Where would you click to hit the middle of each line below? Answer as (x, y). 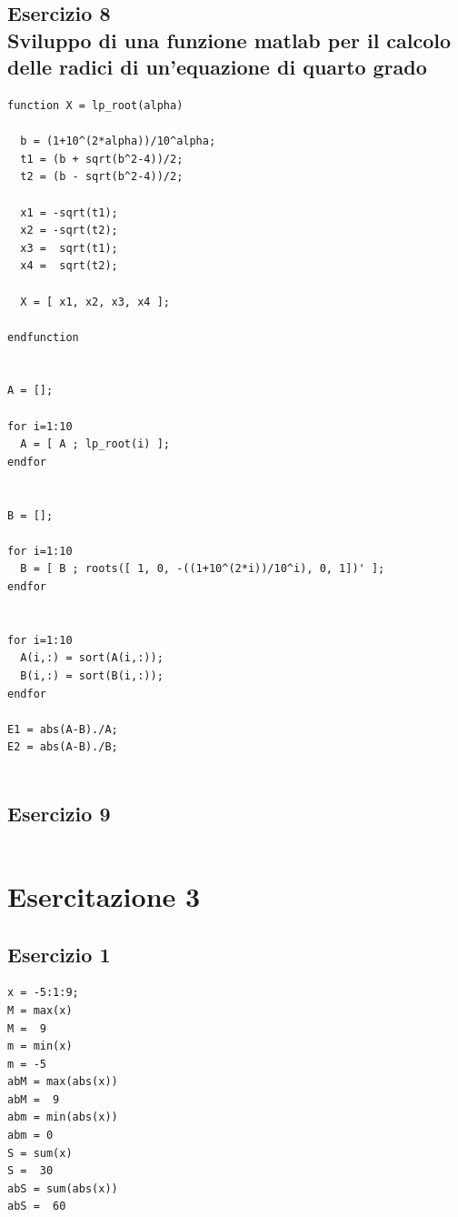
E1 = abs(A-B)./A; (63, 729)
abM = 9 (34, 1099)
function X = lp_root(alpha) (95, 105)
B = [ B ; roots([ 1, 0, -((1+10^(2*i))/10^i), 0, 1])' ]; (203, 569)
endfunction (43, 337)
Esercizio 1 (59, 954)
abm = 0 (30, 1136)
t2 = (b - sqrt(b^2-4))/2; (102, 177)
